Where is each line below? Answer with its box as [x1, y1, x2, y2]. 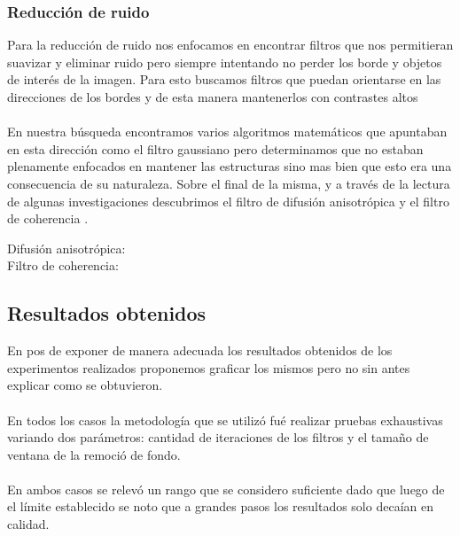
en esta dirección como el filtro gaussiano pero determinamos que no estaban [7, 139, 424, 158]
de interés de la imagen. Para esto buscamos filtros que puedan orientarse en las [7, 70, 441, 89]
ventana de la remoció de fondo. [7, 445, 181, 463]
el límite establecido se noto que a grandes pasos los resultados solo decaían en [7, 497, 433, 516]
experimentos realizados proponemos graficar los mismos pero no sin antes [7, 358, 410, 377]
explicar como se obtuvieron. [7, 376, 163, 394]
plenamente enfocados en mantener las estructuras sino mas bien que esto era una [7, 157, 452, 175]
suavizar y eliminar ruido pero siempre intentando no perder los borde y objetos [7, 52, 442, 71]
